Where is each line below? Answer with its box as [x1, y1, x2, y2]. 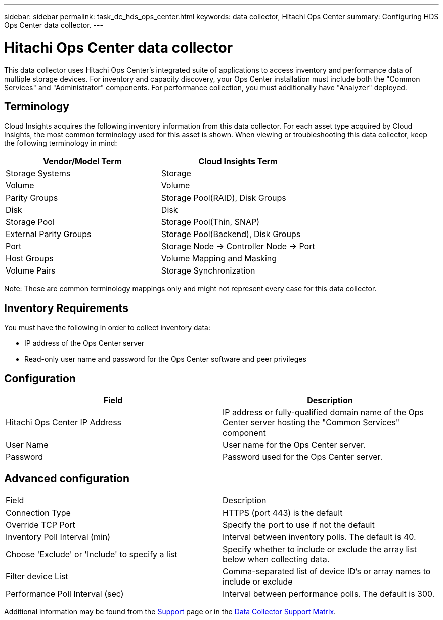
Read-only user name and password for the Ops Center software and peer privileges [24, 355, 306, 364]
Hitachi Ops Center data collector [4, 38, 233, 56]
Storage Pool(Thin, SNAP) [161, 217, 260, 227]
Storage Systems [6, 168, 71, 179]
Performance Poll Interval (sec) [6, 588, 124, 599]
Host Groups [6, 253, 54, 264]
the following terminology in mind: [4, 139, 117, 148]
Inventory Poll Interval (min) [6, 531, 111, 542]
